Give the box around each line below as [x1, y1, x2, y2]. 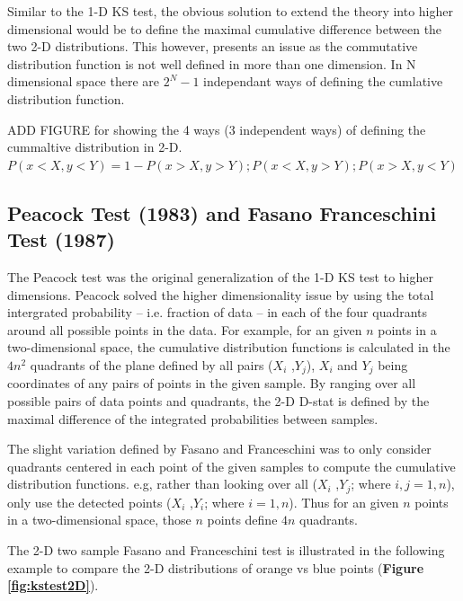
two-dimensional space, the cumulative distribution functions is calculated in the [7, 338, 450, 357]
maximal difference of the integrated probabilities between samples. [7, 409, 378, 428]
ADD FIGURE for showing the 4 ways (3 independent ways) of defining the [7, 119, 426, 138]
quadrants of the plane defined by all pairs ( [30, 355, 273, 374]
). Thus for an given [289, 492, 399, 511]
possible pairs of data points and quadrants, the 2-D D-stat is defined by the [7, 391, 430, 410]
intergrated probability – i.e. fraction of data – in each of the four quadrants [7, 303, 428, 322]
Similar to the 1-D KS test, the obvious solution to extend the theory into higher [7, 2, 454, 20]
